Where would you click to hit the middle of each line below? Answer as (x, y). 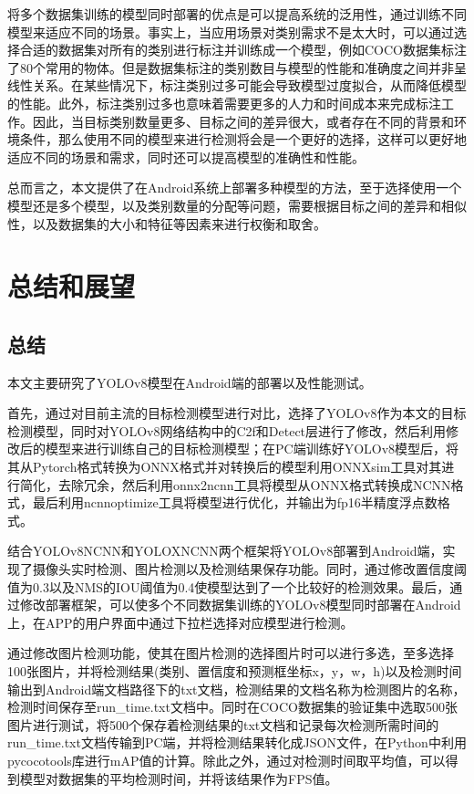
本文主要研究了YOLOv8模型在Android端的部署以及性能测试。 (190, 382)
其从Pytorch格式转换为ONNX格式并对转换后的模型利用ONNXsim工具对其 (225, 467)
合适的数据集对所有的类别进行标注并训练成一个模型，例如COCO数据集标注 (243, 50)
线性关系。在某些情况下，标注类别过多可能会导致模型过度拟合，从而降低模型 (237, 85)
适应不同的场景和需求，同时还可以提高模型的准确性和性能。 (186, 157)
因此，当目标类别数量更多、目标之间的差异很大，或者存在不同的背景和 (243, 121)
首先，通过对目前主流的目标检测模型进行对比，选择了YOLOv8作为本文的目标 (237, 413)
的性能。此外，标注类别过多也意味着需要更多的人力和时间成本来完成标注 (224, 103)
